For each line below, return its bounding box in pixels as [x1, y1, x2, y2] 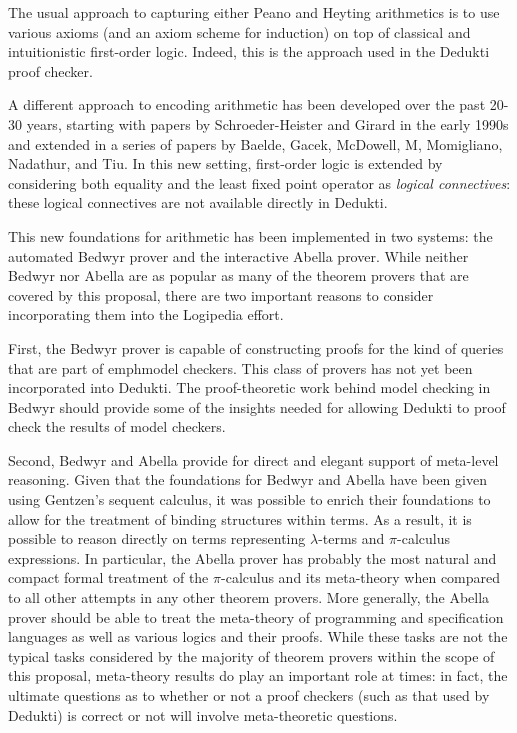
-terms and [318, 528, 385, 549]
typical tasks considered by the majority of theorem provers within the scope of [8, 645, 495, 666]
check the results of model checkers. [8, 416, 226, 437]
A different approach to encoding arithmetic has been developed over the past [8, 94, 486, 115]
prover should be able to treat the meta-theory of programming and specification [8, 606, 504, 627]
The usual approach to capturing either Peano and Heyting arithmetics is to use [8, 2, 500, 22]
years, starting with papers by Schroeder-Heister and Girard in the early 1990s [26, 113, 509, 134]
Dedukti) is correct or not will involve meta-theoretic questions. [8, 704, 398, 725]
